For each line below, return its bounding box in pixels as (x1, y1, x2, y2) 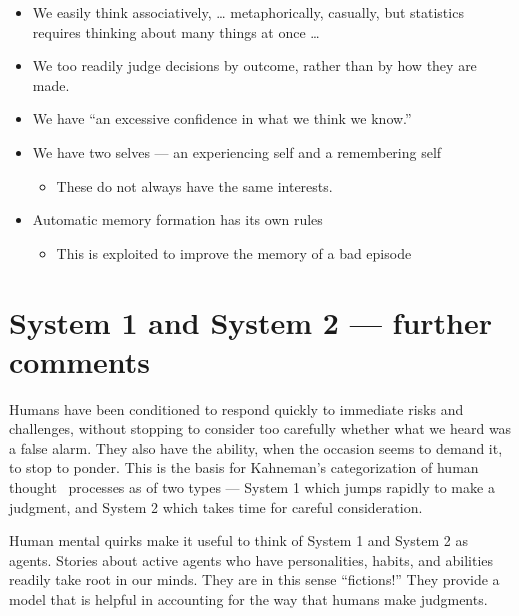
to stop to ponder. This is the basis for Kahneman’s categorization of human (9, 457, 479, 478)
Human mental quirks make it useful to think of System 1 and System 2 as (9, 530, 468, 551)
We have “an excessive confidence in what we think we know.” (32, 108, 412, 129)
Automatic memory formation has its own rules (32, 209, 323, 230)
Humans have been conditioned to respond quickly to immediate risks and (9, 398, 464, 419)
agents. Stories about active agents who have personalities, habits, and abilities (9, 549, 494, 570)
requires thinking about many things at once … (32, 21, 320, 42)
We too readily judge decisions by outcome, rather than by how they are (32, 55, 477, 76)
